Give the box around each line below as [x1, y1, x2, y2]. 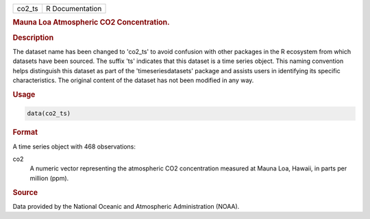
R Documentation [45, 4, 102, 13]
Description [12, 33, 54, 42]
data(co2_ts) [27, 109, 71, 118]
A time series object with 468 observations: [12, 142, 136, 151]
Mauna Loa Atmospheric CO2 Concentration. [12, 18, 171, 27]
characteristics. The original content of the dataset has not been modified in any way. [12, 76, 254, 85]
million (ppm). [29, 174, 69, 182]
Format [12, 127, 38, 137]
